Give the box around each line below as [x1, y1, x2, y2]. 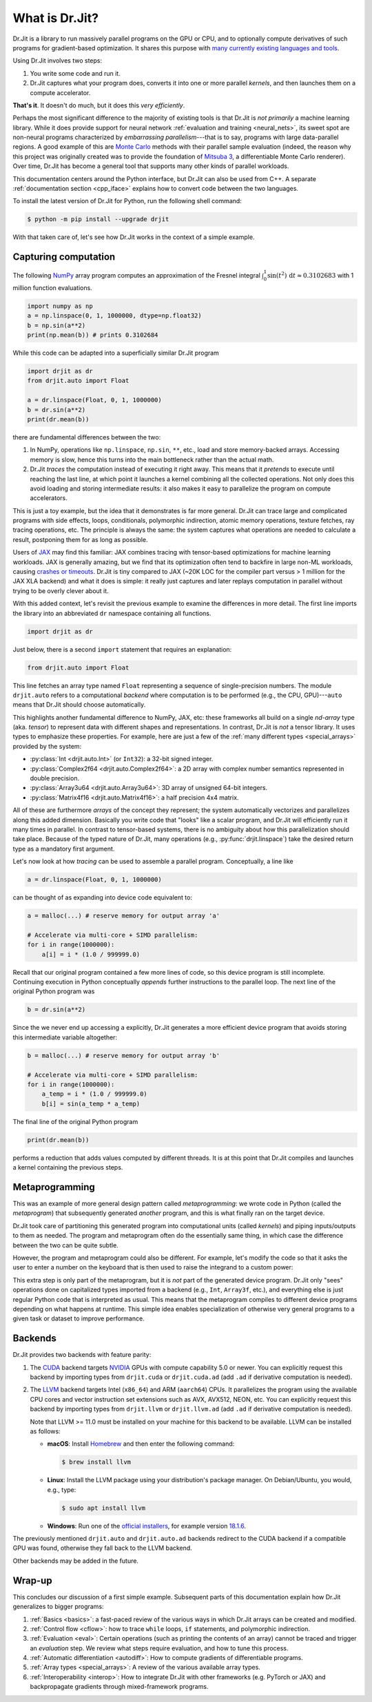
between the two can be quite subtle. [12, 1241, 118, 1249]
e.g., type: [47, 1485, 76, 1494]
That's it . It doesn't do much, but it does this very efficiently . [12, 101, 185, 110]
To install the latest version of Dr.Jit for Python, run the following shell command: [12, 197, 242, 205]
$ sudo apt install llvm [61, 1504, 146, 1512]
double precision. [30, 774, 79, 782]
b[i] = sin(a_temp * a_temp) [41, 1099, 141, 1108]
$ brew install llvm [61, 1458, 131, 1466]
